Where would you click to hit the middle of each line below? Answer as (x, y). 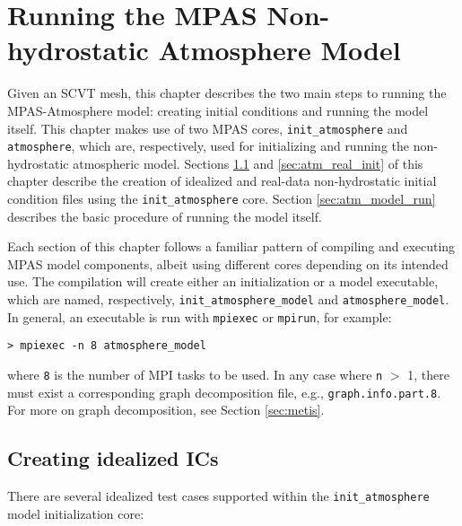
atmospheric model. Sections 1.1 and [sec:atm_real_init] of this (248, 163)
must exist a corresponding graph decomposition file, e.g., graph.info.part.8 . (224, 392)
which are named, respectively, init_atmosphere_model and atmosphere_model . (228, 299)
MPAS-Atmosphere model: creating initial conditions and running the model (218, 110)
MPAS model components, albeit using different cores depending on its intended (228, 263)
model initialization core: (76, 513)
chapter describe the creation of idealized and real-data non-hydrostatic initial (222, 181)
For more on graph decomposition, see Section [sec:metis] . (166, 410)
